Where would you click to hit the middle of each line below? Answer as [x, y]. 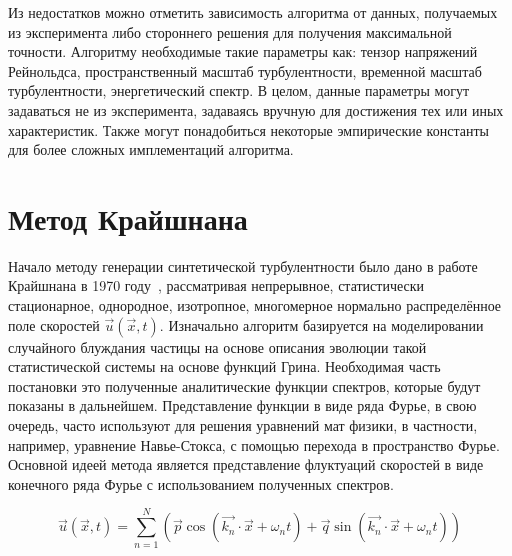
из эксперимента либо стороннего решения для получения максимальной [230, 31]
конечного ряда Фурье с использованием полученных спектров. [201, 483]
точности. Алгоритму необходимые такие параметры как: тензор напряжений [243, 51]
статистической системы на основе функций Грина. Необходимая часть [224, 366]
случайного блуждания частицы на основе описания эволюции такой [217, 346]
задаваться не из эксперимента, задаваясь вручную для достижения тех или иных [256, 109]
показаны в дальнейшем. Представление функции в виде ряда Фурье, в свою [242, 405]
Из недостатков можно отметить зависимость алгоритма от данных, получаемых [253, 12]
